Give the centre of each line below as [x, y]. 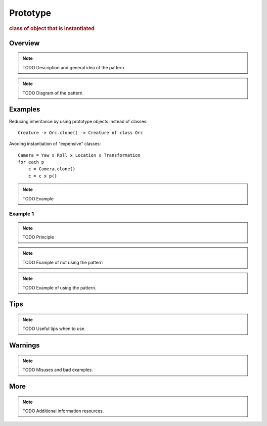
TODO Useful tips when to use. [54, 329]
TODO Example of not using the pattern [63, 262]
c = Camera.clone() [52, 169]
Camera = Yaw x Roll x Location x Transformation [79, 155]
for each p [31, 162]
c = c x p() [43, 176]
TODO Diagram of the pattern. [53, 93]
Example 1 [22, 214]
